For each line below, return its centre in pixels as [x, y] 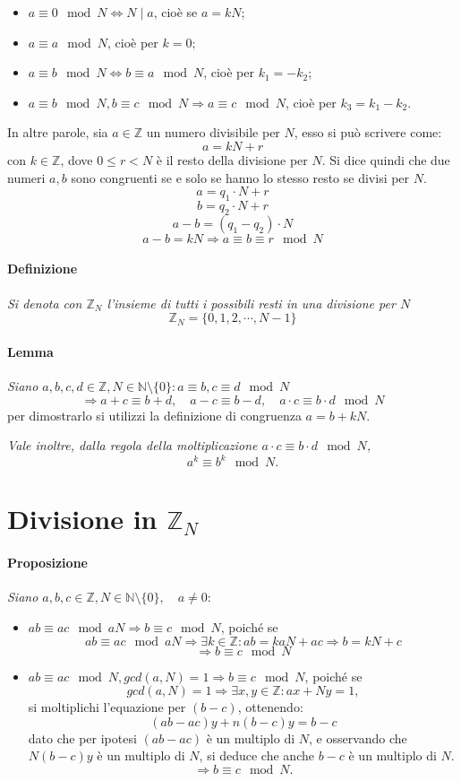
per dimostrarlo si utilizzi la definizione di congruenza [154, 415]
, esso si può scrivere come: [368, 132]
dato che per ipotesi [82, 738]
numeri [26, 177]
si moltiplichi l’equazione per [107, 707]
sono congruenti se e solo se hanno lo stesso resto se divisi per [240, 177]
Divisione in [82, 519]
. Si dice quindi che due [386, 159]
